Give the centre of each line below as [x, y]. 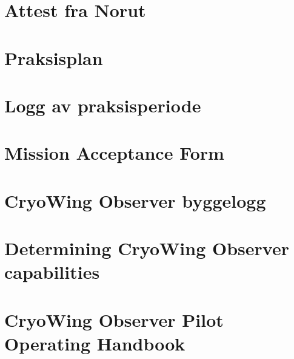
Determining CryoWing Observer [147, 248]
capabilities [52, 272]
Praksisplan [54, 57]
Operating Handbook [95, 343]
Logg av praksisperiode [103, 105]
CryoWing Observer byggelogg [135, 200]
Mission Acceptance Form [114, 153]
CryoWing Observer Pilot [114, 319]
